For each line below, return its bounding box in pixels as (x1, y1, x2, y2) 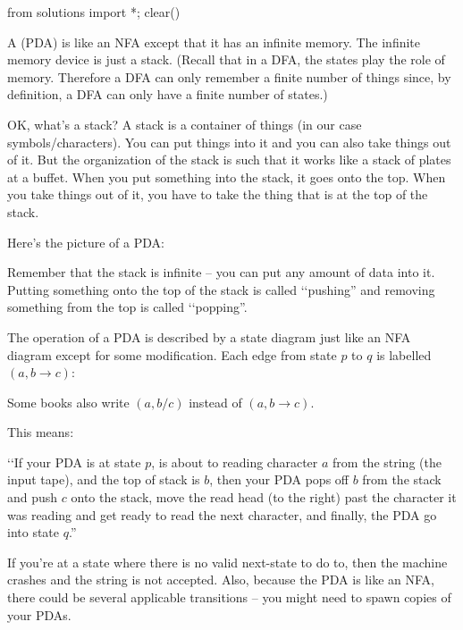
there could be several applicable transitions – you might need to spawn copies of (7, 588, 451, 607)
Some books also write (7, 392, 130, 411)
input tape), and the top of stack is (7, 470, 200, 489)
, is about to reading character (151, 452, 318, 471)
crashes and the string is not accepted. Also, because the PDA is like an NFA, (7, 570, 434, 589)
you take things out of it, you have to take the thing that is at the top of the (7, 185, 428, 204)
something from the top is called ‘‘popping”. (7, 298, 248, 316)
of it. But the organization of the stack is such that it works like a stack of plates (7, 150, 451, 169)
